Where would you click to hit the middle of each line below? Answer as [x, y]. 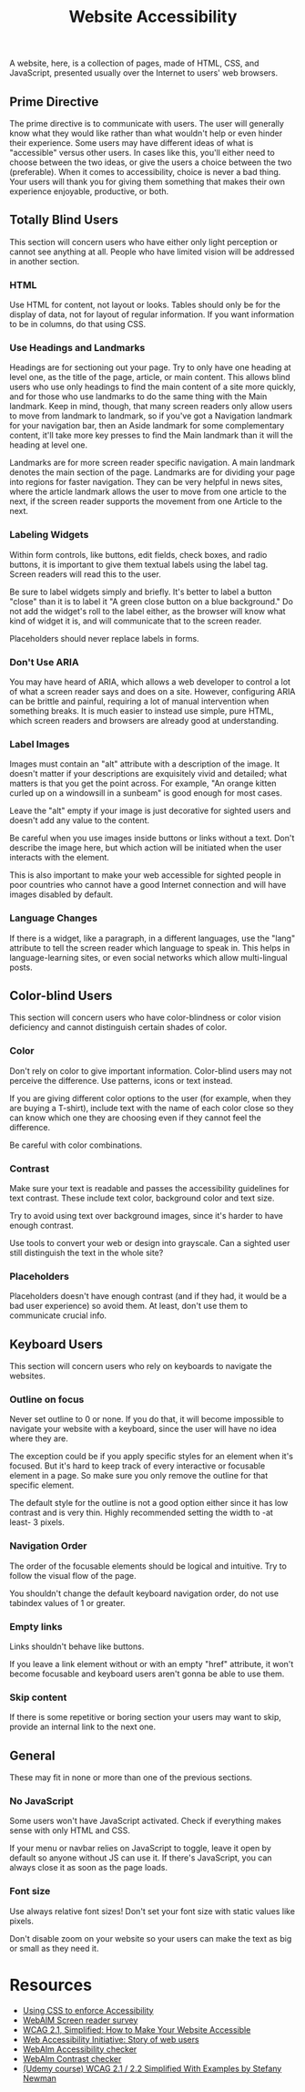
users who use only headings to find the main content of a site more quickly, [152, 387]
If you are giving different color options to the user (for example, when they [150, 1098]
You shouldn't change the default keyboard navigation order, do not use [144, 1593]
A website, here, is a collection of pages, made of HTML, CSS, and [134, 63]
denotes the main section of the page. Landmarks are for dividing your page [152, 472]
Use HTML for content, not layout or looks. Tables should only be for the [145, 305]
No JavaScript [42, 1801]
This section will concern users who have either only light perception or [143, 242]
